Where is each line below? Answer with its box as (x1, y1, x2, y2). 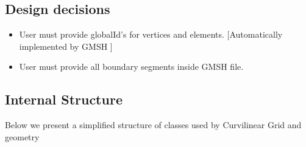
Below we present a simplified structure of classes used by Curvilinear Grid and (5, 118, 302, 131)
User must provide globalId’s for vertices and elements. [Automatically (19, 28, 283, 41)
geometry (5, 130, 40, 143)
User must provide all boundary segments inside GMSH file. (19, 60, 244, 73)
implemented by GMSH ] (19, 39, 113, 52)
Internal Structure (5, 90, 123, 109)
